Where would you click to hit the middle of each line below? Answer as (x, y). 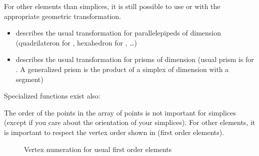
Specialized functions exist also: (52, 96)
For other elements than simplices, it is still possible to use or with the (112, 6)
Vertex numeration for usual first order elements (98, 149)
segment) (29, 79)
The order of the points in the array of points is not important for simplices (120, 112)
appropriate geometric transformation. (63, 16)
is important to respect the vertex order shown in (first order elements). (114, 132)
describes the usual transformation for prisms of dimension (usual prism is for (135, 59)
